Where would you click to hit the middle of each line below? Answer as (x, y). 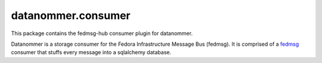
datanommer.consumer (71, 15)
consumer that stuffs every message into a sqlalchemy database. (91, 52)
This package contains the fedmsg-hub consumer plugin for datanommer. (102, 33)
